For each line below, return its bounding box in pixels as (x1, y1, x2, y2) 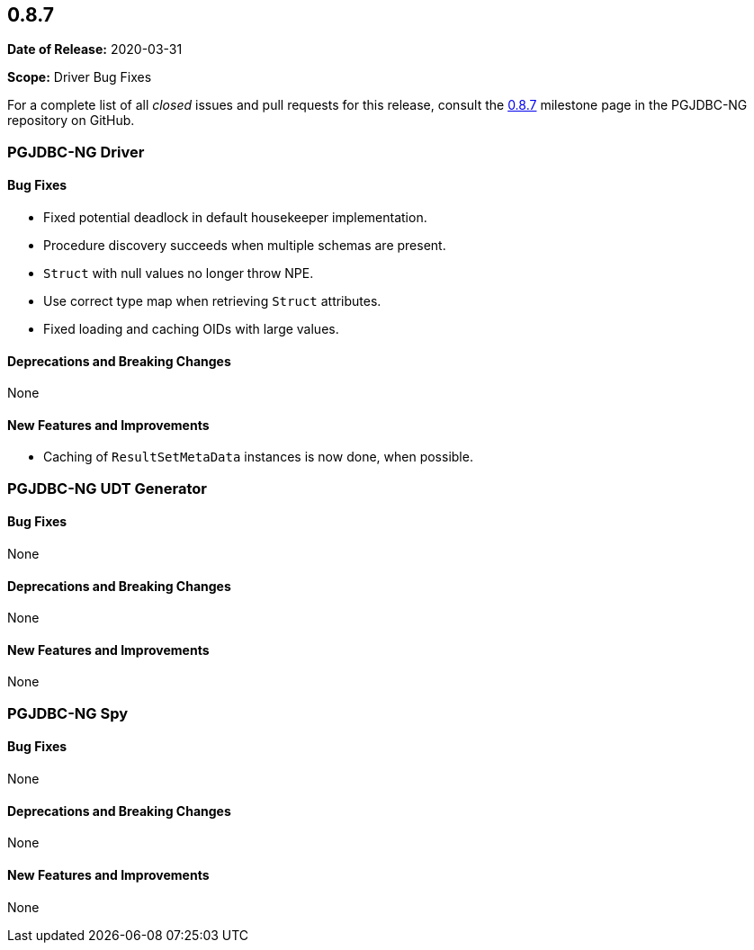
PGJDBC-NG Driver (7, 142, 145, 161)
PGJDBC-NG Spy (7, 704, 129, 722)
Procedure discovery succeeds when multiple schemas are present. (43, 237, 446, 254)
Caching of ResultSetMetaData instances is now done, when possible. (43, 449, 473, 465)
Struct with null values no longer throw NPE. (43, 265, 314, 282)
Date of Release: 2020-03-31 (7, 41, 183, 58)
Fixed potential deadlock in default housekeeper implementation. (43, 210, 427, 226)
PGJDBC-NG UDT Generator (7, 479, 207, 497)
